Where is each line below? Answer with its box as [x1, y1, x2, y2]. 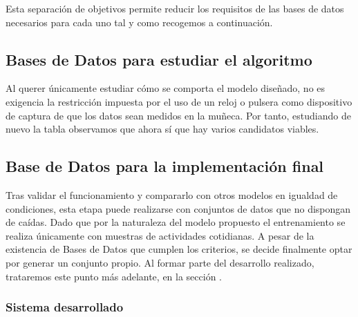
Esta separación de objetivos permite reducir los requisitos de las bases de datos [6, 1, 344, 15]
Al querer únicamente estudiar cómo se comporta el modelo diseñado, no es [6, 81, 326, 95]
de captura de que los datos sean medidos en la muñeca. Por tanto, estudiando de [6, 108, 351, 122]
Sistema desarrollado [6, 298, 124, 316]
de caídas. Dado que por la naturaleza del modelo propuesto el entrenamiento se [6, 215, 346, 229]
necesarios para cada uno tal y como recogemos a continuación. [6, 15, 273, 29]
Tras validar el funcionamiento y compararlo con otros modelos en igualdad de [6, 187, 338, 202]
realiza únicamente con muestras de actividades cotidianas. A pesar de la [6, 228, 314, 242]
